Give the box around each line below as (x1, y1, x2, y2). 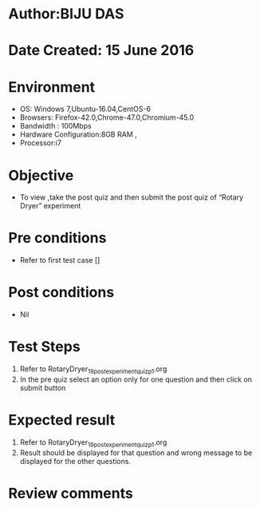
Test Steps (8, 338, 81, 356)
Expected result (8, 411, 116, 430)
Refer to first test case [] (19, 255, 100, 265)
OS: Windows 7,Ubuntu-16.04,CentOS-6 (19, 105, 152, 114)
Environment (8, 77, 96, 96)
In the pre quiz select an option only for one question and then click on (19, 374, 253, 384)
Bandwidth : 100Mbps (19, 121, 92, 131)
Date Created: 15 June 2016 (8, 42, 195, 60)
